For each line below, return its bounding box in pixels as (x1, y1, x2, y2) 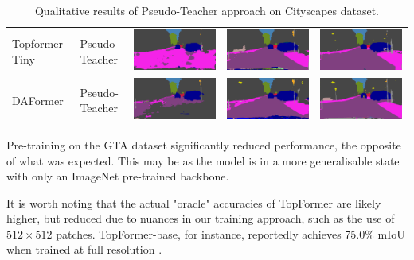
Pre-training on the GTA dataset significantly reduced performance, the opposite (6, 136, 401, 153)
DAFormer (12, 91, 64, 108)
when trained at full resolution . (6, 241, 162, 258)
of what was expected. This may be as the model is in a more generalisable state (6, 152, 400, 169)
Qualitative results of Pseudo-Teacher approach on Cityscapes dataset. (34, 2, 380, 18)
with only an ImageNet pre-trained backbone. (6, 168, 229, 184)
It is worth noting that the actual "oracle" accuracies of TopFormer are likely (6, 194, 381, 211)
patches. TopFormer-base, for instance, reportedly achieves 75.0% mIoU (56, 225, 405, 242)
